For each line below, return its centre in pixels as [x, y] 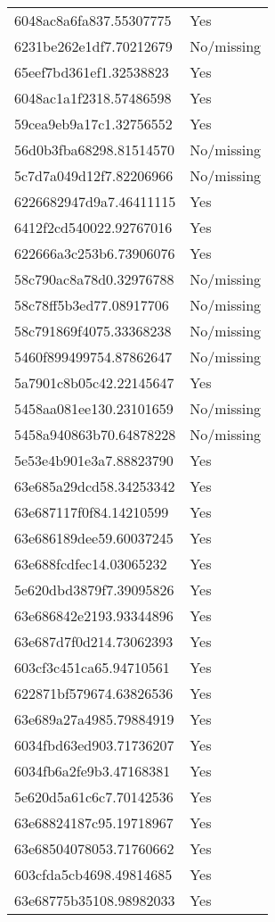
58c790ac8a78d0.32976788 [94, 279]
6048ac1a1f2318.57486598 [93, 98]
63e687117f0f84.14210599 [92, 512]
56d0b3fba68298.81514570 [95, 150]
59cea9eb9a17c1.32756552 [93, 124]
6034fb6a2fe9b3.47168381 [93, 771]
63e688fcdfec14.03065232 [91, 564]
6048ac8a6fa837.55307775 [93, 20]
